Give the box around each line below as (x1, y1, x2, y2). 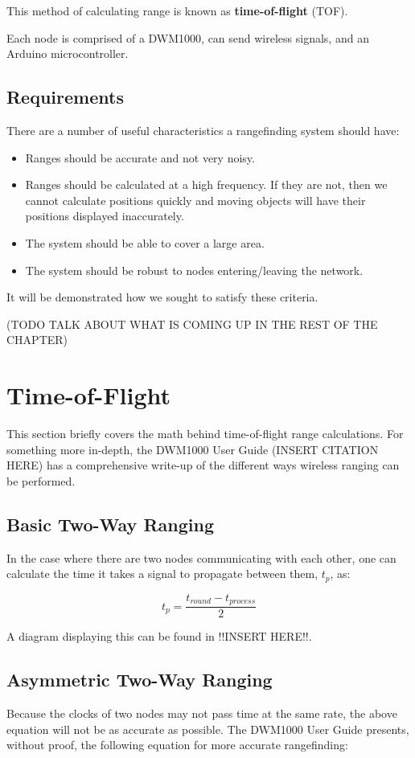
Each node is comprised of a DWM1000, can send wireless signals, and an (6, 29, 369, 46)
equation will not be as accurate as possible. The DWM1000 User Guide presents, (6, 720, 409, 737)
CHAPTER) (6, 331, 68, 348)
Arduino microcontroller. (6, 45, 129, 62)
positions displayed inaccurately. (25, 207, 184, 224)
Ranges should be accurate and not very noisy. (25, 149, 255, 166)
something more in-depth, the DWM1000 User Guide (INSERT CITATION (6, 440, 379, 457)
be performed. (6, 472, 76, 489)
